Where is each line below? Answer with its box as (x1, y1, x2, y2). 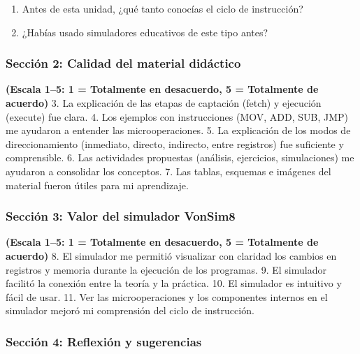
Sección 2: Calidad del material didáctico (6, 54, 241, 72)
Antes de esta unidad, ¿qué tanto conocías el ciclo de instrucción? (22, 1, 303, 15)
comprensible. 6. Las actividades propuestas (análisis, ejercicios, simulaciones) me (6, 150, 354, 165)
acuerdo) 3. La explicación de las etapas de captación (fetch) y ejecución (6, 96, 322, 110)
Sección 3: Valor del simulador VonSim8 (6, 207, 236, 225)
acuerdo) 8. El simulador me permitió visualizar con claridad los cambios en (6, 248, 337, 263)
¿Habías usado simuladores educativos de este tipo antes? (22, 24, 268, 39)
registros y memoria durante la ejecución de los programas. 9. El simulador (6, 262, 326, 276)
